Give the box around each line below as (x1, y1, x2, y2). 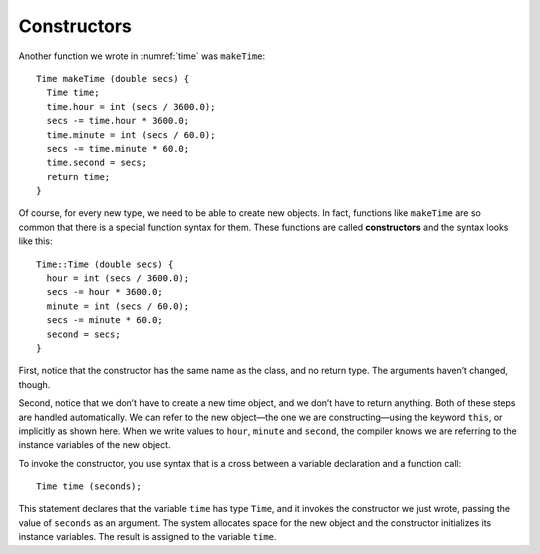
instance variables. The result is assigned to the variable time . (18, 531, 277, 543)
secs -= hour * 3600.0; (46, 286, 164, 298)
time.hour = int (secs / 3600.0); (46, 101, 216, 112)
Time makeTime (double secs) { (36, 73, 190, 84)
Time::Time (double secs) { (36, 258, 174, 270)
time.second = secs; (46, 157, 148, 169)
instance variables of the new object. (18, 439, 171, 451)
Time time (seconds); (36, 481, 142, 492)
